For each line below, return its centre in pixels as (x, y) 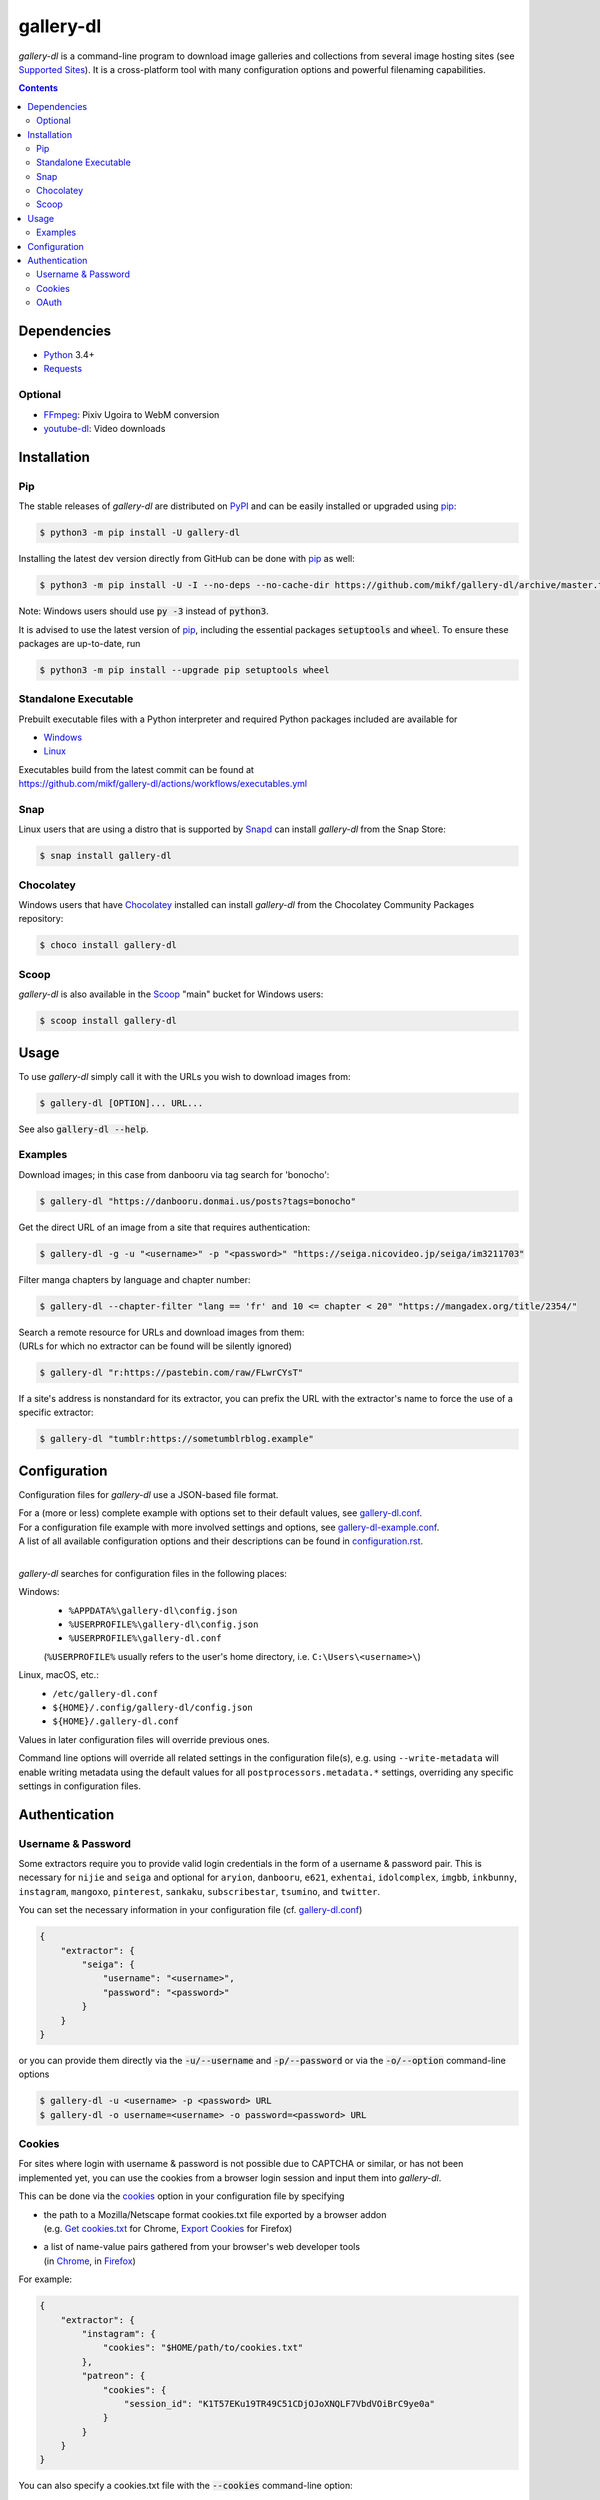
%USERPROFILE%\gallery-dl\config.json (163, 1624)
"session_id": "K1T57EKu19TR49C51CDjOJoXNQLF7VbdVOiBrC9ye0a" (279, 2403)
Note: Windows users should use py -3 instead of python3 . (143, 611)
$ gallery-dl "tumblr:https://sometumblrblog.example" (176, 1439)
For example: (45, 2279)
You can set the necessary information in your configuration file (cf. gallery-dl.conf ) (190, 1910)
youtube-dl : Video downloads (104, 429)
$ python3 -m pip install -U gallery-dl (139, 533)
